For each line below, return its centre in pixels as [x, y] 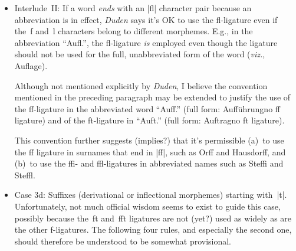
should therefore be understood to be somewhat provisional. [123, 241]
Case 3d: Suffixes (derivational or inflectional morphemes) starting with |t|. [151, 195]
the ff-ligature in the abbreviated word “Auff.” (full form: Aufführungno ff [147, 108]
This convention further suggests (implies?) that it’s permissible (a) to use [149, 140]
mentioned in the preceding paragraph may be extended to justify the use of [152, 97]
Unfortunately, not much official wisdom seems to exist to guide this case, [147, 206]
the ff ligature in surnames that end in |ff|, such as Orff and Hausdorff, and [150, 151]
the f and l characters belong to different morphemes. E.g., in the [134, 31]
